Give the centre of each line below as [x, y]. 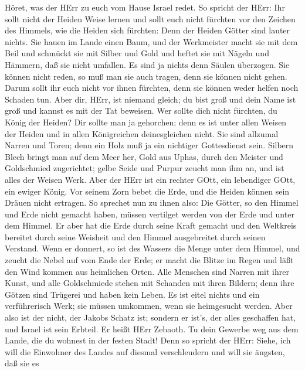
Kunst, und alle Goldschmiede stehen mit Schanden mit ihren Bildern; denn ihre [150, 283]
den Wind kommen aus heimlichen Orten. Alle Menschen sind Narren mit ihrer [147, 271]
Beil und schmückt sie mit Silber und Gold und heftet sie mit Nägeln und [137, 53]
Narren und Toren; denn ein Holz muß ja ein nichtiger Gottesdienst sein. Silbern [149, 145]
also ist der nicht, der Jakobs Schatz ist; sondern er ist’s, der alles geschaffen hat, [150, 317]
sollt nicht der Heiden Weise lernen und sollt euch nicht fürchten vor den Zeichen [150, 18]
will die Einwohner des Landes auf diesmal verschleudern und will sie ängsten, [145, 351]
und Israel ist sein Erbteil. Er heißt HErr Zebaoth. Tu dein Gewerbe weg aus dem [152, 329]
